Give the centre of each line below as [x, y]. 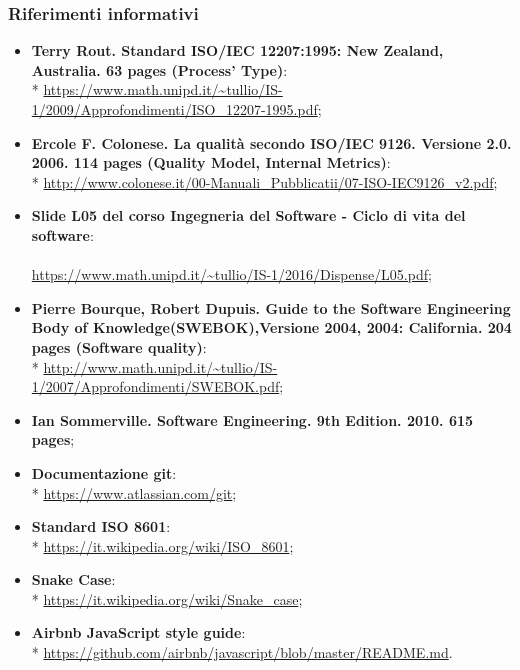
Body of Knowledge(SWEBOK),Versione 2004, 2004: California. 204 [271, 327]
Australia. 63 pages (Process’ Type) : [159, 69]
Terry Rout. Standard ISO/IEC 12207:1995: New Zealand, [237, 50]
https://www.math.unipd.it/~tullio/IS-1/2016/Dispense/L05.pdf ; [231, 274]
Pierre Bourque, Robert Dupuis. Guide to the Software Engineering [271, 307]
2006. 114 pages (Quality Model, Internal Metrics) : [211, 162]
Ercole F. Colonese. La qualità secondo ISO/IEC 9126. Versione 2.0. [271, 142]
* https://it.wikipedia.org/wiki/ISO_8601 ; [162, 545]
